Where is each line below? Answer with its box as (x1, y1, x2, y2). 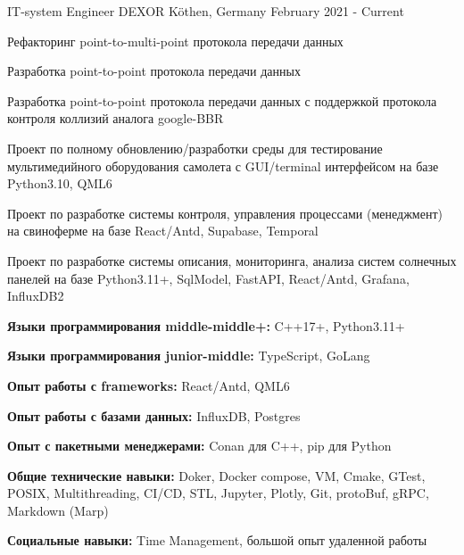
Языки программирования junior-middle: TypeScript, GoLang (7, 346, 370, 365)
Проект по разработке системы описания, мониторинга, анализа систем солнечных (7, 251, 457, 269)
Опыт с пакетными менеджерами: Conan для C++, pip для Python (7, 436, 392, 455)
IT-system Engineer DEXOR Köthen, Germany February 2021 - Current (7, 2, 404, 20)
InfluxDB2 (7, 286, 64, 305)
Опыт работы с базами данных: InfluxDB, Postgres (7, 406, 301, 425)
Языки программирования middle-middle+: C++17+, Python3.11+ (7, 316, 405, 335)
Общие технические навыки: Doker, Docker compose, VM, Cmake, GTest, (7, 466, 426, 485)
